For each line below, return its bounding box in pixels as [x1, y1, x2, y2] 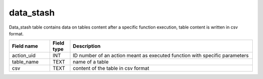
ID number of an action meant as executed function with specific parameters [73, 52, 249, 59]
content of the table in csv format [73, 65, 150, 72]
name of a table [73, 59, 109, 65]
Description [73, 43, 101, 49]
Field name [12, 43, 38, 49]
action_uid [12, 52, 36, 59]
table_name [12, 59, 39, 65]
